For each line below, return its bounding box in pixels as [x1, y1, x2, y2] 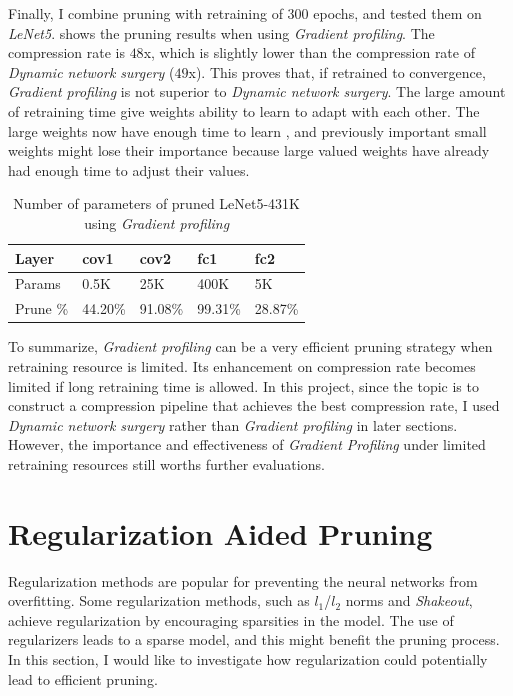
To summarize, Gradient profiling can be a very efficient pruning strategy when [8, 336, 493, 357]
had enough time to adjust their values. [8, 159, 250, 180]
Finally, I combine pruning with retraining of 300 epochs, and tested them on [8, 3, 482, 23]
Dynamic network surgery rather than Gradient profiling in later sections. [8, 414, 458, 435]
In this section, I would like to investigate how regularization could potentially [8, 648, 488, 669]
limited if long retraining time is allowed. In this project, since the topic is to [8, 375, 479, 396]
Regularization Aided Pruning [8, 512, 433, 553]
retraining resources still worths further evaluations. [8, 453, 325, 474]
